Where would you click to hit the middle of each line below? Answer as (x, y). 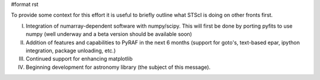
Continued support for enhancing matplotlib (79, 59)
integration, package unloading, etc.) (71, 51)
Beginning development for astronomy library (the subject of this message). (118, 67)
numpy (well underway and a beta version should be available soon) (109, 34)
